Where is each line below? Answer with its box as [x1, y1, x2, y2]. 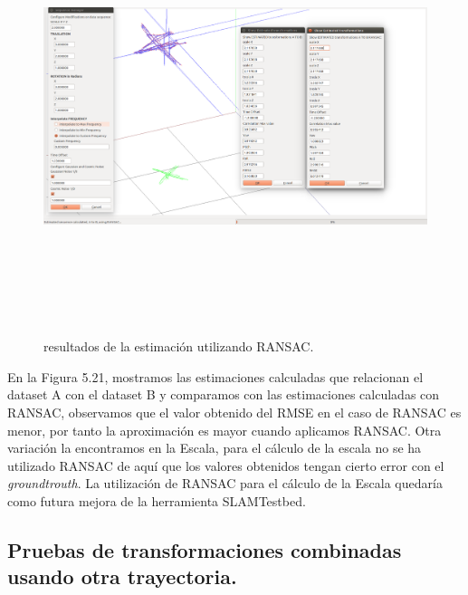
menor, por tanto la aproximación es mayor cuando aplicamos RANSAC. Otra [7, 420, 442, 439]
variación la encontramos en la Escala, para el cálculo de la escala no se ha [7, 438, 422, 457]
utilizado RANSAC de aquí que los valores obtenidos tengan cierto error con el [7, 456, 444, 475]
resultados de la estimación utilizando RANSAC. [43, 337, 314, 356]
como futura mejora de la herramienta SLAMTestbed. [7, 491, 306, 510]
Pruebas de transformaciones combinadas [7, 535, 402, 563]
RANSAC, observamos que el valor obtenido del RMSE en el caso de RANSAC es [7, 402, 462, 421]
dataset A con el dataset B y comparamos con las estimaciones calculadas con [7, 385, 440, 404]
